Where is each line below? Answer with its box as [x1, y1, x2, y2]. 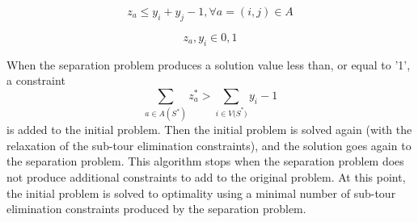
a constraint [6, 72, 65, 89]
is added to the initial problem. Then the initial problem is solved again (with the [6, 121, 412, 138]
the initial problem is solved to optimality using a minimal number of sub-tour [6, 184, 396, 201]
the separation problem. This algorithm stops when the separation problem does [6, 153, 404, 170]
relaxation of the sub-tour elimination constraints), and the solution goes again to [6, 136, 412, 153]
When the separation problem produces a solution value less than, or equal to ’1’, [6, 56, 411, 73]
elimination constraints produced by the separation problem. [6, 200, 306, 217]
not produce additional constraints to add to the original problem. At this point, [6, 168, 406, 185]
